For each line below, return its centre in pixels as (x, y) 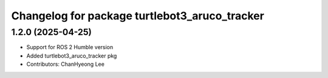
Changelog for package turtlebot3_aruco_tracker (138, 16)
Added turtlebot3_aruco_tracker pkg (72, 56)
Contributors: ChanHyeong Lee (65, 64)
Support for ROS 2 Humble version (70, 47)
